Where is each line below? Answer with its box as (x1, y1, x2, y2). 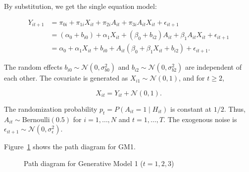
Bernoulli (22, 116, 50, 124)
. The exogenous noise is (163, 114, 237, 124)
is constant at (170, 103, 212, 114)
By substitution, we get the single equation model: (4, 1, 157, 11)
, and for (179, 73, 205, 83)
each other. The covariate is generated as (4, 73, 128, 83)
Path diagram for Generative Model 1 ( (24, 158, 143, 168)
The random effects (4, 62, 62, 72)
